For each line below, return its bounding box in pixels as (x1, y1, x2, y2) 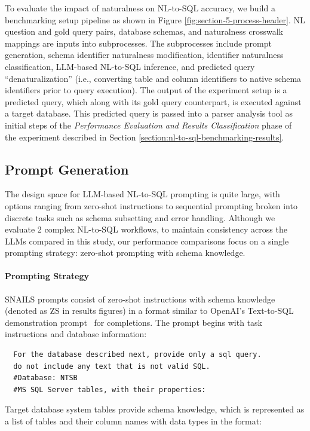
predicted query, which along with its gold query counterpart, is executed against (5, 95, 302, 108)
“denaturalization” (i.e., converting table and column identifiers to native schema (5, 72, 302, 84)
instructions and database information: (5, 328, 147, 340)
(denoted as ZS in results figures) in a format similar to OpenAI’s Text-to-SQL (5, 304, 294, 317)
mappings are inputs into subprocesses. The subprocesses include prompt (5, 36, 272, 49)
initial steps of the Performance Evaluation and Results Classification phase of (5, 118, 292, 131)
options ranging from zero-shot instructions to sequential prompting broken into (5, 199, 297, 212)
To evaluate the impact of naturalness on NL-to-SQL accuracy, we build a (5, 2, 275, 14)
